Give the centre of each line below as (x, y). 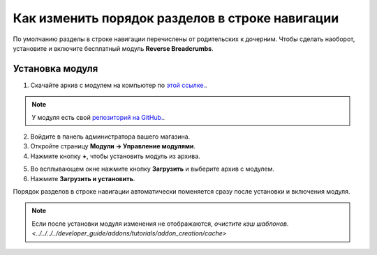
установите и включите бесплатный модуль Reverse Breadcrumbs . (113, 48)
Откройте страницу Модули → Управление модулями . (113, 146)
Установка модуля (56, 69)
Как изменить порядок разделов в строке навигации (176, 18)
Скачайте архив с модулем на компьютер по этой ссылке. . (119, 85)
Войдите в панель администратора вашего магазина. (110, 137)
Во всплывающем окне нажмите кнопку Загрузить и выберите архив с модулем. (153, 169)
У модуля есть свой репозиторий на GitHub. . (98, 117)
